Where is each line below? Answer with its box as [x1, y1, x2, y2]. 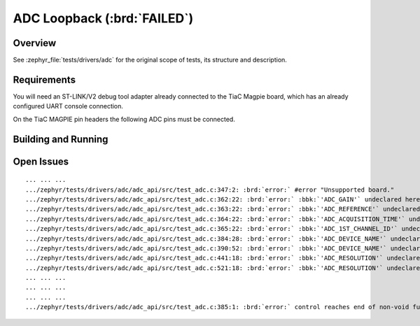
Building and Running [13, 133, 108, 145]
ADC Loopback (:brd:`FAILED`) [13, 10, 194, 26]
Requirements [13, 73, 76, 85]
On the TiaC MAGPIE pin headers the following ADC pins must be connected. [13, 115, 236, 123]
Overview [13, 37, 57, 49]
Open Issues [13, 155, 69, 167]
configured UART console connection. [13, 102, 124, 111]
